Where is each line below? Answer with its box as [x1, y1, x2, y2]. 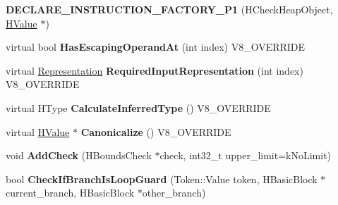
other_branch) [142, 185, 206, 200]
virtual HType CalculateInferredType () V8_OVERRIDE [6, 100, 271, 115]
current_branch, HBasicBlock [6, 185, 135, 200]
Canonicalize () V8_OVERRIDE [80, 124, 231, 139]
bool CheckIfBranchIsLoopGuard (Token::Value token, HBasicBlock [6, 171, 318, 186]
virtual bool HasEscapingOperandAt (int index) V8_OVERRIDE [6, 39, 306, 54]
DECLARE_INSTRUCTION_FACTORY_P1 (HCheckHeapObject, [6, 2, 333, 16]
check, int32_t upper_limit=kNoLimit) [159, 148, 332, 163]
